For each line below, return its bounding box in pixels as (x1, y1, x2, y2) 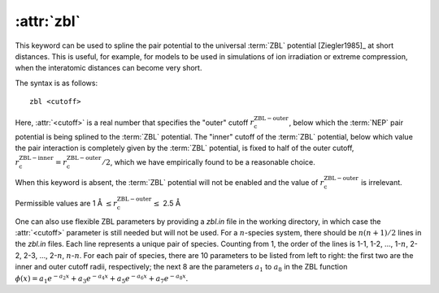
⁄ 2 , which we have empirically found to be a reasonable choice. (102, 157, 316, 166)
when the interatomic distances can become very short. (15, 63, 202, 73)
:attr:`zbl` (15, 12, 81, 30)
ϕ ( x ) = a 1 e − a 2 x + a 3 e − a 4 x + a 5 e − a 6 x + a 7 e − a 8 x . (15, 272, 189, 285)
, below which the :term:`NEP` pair (289, 118, 404, 127)
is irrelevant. (360, 178, 402, 187)
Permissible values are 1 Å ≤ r (15, 198, 118, 208)
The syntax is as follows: (15, 78, 98, 88)
